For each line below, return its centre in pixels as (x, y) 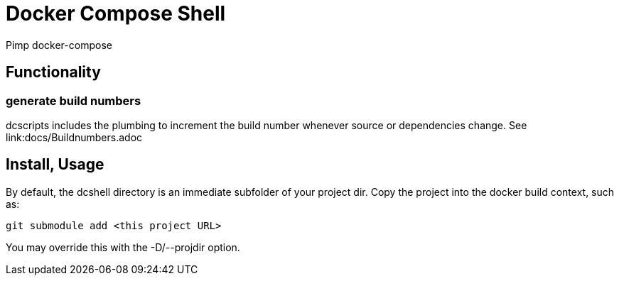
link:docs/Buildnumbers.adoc (74, 137)
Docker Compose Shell (116, 13)
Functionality (53, 72)
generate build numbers (74, 100)
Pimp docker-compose (59, 45)
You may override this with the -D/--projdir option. (123, 247)
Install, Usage (55, 165)
